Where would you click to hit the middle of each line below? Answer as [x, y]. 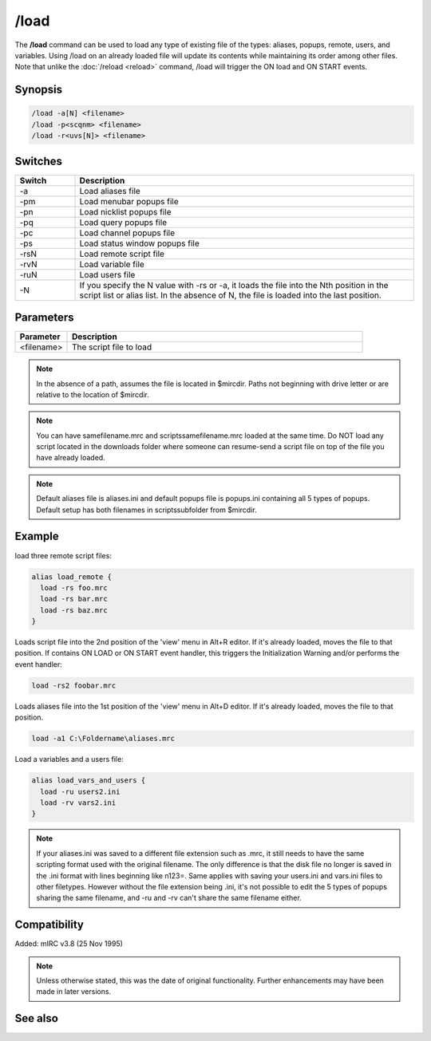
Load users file [107, 274]
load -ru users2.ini [80, 791]
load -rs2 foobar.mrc [74, 685]
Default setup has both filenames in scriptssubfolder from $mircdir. [146, 510]
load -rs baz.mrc [74, 610]
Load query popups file [123, 222]
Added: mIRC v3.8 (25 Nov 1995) [69, 944]
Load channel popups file [127, 233]
